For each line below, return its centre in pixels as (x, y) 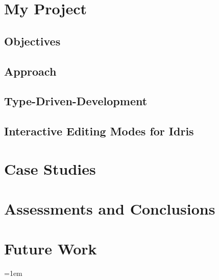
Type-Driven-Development (76, 101)
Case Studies (50, 168)
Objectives (32, 41)
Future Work (51, 249)
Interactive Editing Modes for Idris (99, 131)
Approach (30, 71)
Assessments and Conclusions (110, 209)
